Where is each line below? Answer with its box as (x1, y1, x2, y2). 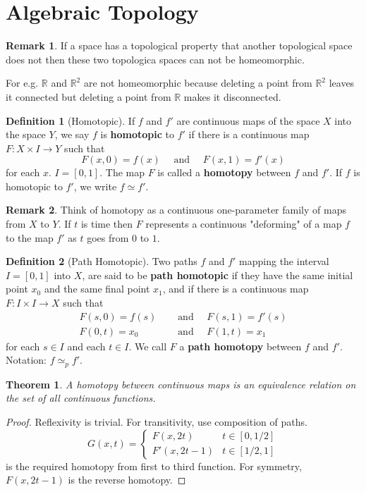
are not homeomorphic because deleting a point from (83, 75, 312, 90)
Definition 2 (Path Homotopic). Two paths (6, 254, 197, 269)
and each (67, 338, 106, 353)
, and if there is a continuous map (162, 281, 309, 296)
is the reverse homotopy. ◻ (68, 472, 186, 487)
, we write (73, 178, 117, 193)
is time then (80, 216, 133, 231)
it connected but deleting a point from (6, 89, 171, 104)
